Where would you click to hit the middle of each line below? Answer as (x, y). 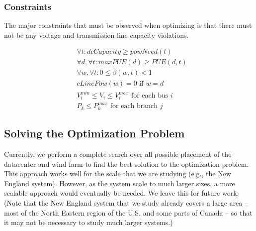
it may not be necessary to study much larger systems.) (88, 222)
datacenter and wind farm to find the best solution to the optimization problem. (127, 164)
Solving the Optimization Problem (94, 133)
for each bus (150, 96)
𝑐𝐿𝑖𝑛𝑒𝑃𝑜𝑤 (92, 83)
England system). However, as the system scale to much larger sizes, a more (120, 183)
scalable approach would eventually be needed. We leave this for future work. (122, 193)
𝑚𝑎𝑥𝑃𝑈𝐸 (112, 62)
